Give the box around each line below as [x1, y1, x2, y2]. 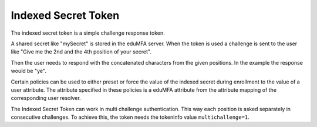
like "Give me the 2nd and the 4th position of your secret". [11, 48, 152, 55]
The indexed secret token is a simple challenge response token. [11, 29, 165, 36]
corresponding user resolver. [11, 95, 82, 102]
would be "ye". [11, 68, 46, 75]
